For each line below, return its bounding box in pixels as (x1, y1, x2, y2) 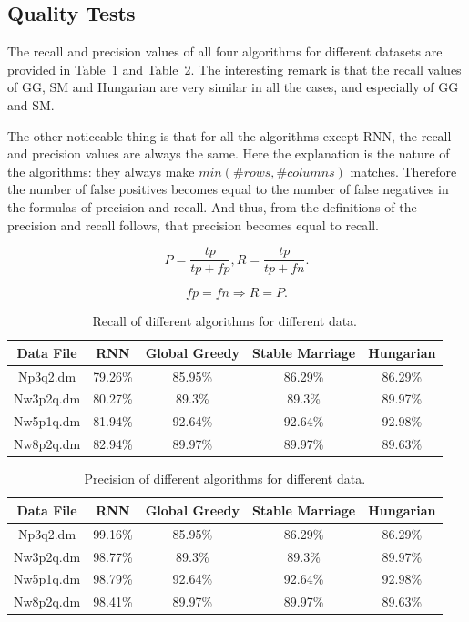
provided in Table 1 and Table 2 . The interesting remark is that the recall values (7, 59, 462, 78)
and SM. (7, 95, 55, 114)
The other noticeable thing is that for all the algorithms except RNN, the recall (7, 126, 452, 145)
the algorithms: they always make (7, 161, 195, 180)
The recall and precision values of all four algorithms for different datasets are (7, 42, 443, 61)
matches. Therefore (350, 161, 457, 180)
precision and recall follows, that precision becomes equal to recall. (7, 215, 380, 234)
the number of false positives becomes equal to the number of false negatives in (7, 179, 449, 199)
